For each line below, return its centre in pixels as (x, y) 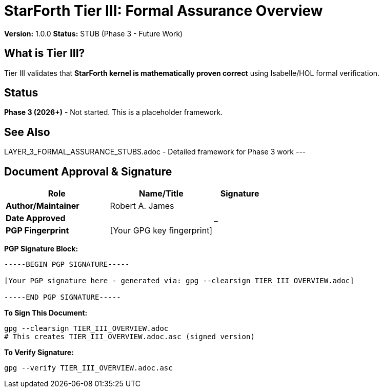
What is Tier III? (45, 53)
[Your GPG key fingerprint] (161, 231)
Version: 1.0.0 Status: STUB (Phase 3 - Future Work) (94, 33)
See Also (27, 132)
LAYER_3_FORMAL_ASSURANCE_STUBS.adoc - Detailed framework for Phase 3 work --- (155, 152)
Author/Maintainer (43, 206)
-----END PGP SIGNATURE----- (63, 297)
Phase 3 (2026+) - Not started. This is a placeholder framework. (114, 112)
